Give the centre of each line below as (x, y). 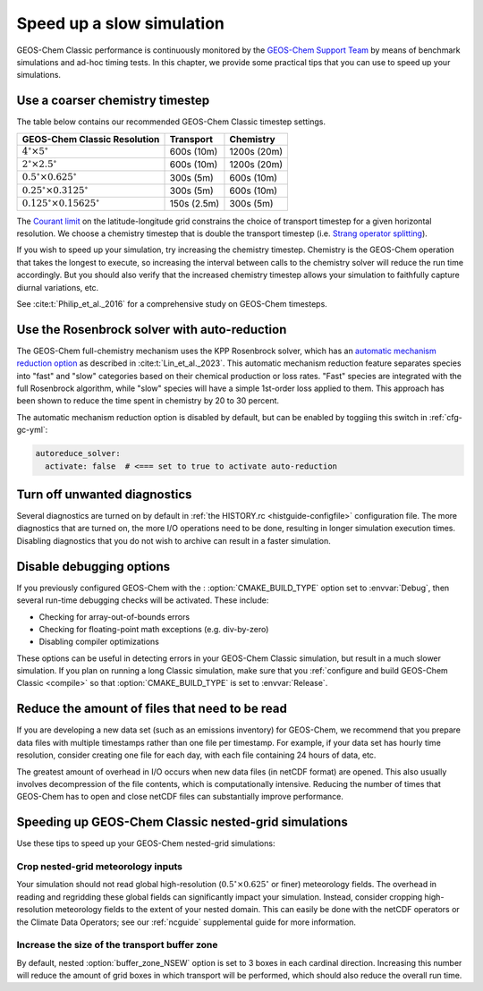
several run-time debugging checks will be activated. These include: (143, 600)
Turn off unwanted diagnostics (104, 494)
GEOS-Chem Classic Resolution (91, 139)
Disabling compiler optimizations (99, 642)
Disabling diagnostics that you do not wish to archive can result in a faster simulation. (174, 540)
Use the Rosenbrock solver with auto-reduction (152, 330)
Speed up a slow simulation (121, 23)
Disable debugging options (93, 567)
